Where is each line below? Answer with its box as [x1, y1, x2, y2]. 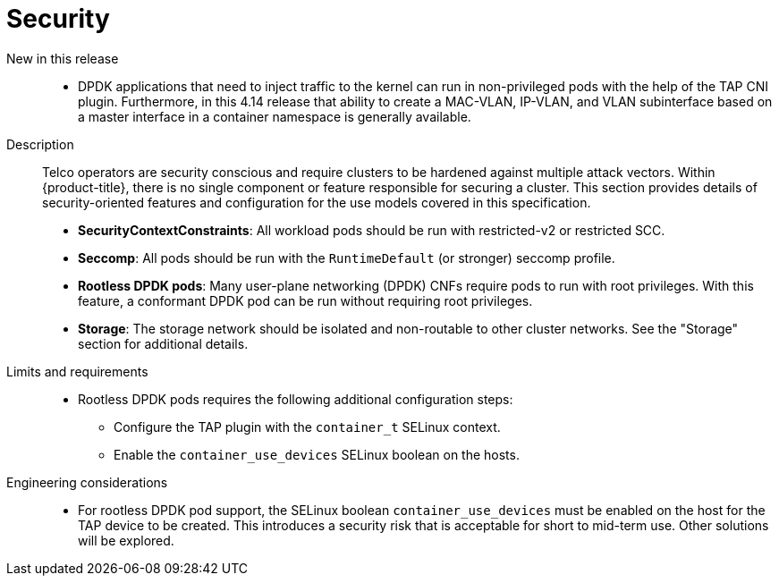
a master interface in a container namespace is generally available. [78, 108, 471, 124]
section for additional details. [78, 335, 249, 351]
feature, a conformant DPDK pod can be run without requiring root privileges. [78, 292, 533, 308]
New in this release [6, 50, 119, 66]
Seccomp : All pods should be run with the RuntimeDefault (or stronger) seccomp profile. [78, 249, 615, 266]
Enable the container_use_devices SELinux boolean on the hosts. [114, 446, 520, 462]
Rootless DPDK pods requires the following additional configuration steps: [78, 391, 513, 407]
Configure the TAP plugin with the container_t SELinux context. [114, 418, 501, 435]
